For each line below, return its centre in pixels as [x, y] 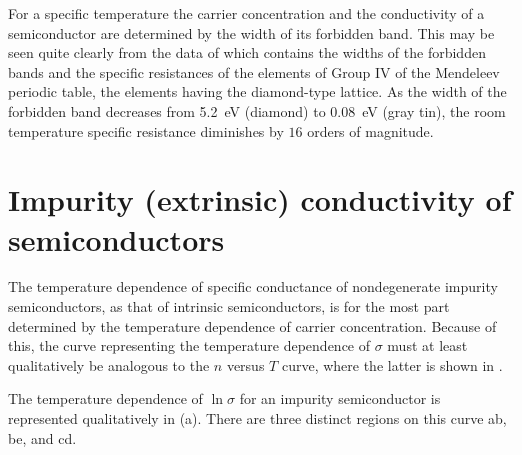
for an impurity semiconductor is [340, 398]
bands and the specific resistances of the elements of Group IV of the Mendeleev [254, 71]
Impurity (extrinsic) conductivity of [260, 199]
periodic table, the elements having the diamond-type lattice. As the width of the [257, 91]
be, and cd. [42, 437]
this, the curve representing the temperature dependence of [189, 345]
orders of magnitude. [370, 130]
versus [245, 364]
